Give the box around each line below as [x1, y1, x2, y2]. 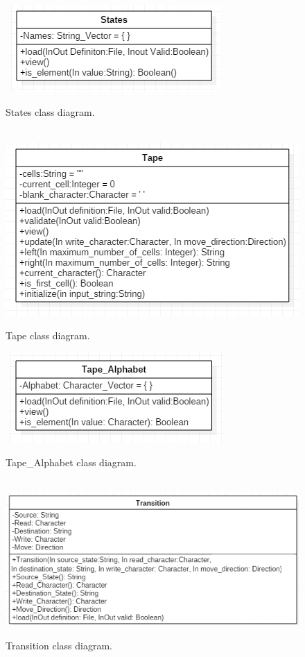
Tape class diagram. [6, 328, 90, 343]
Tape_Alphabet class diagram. [6, 454, 137, 469]
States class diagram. [6, 104, 95, 119]
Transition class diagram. [6, 638, 112, 652]
